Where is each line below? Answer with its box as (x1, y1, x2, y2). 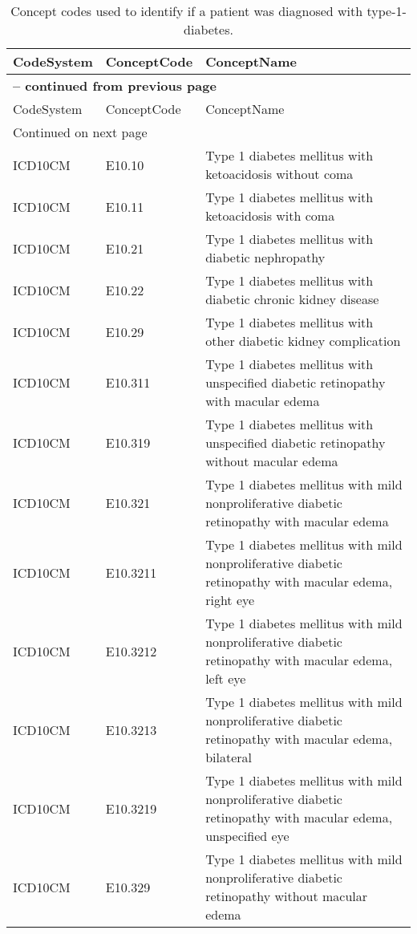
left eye (205, 669, 246, 688)
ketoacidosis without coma (205, 164, 354, 183)
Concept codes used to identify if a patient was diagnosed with (10, 2, 363, 20)
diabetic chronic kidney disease (205, 290, 379, 308)
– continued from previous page (13, 76, 217, 95)
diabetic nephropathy (205, 248, 326, 266)
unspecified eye (205, 826, 289, 845)
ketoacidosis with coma (205, 206, 335, 225)
